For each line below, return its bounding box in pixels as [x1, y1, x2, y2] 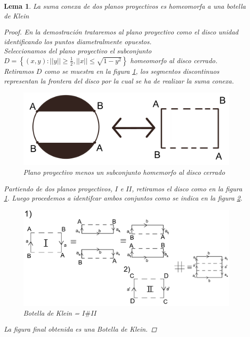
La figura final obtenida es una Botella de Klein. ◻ [4, 324, 157, 334]
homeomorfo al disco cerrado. [130, 55, 217, 65]
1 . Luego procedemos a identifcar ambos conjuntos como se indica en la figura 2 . [4, 193, 243, 203]
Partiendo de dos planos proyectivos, [4, 183, 113, 193]
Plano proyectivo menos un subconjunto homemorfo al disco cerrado [23, 167, 225, 177]
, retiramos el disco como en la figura [132, 183, 242, 193]
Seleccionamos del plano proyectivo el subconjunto [4, 46, 151, 56]
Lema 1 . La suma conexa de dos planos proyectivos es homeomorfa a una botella [4, 1, 246, 11]
